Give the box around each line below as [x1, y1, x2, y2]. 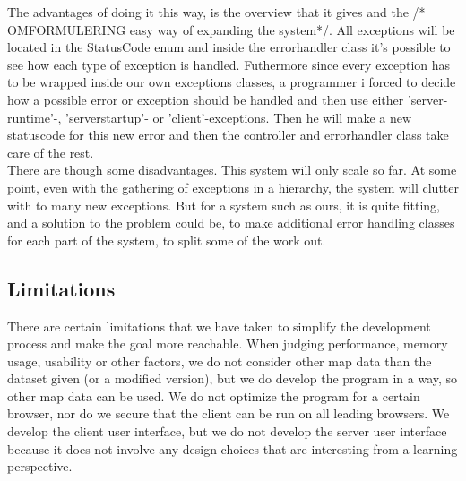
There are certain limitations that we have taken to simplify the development [7, 316, 431, 335]
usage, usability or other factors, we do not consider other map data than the [7, 351, 432, 370]
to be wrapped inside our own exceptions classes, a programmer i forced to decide [7, 73, 456, 91]
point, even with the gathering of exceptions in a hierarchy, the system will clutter [7, 177, 459, 196]
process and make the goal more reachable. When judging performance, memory [7, 334, 448, 353]
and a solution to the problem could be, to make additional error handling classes [7, 213, 455, 232]
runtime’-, [7, 107, 62, 126]
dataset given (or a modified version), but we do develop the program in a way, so [7, 369, 458, 388]
